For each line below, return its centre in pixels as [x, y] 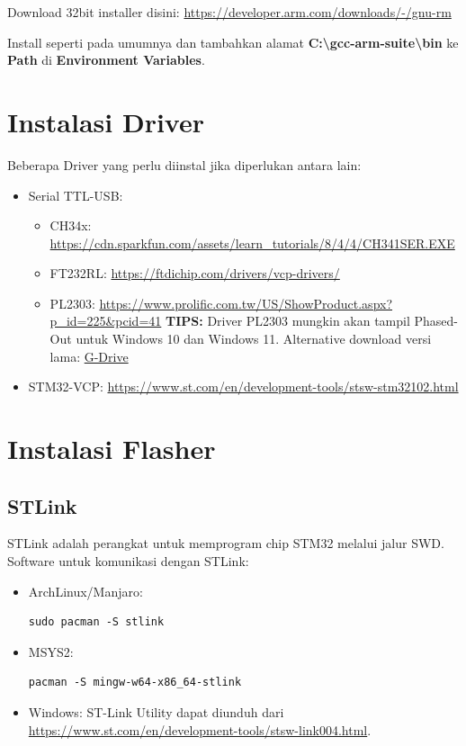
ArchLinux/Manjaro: [85, 591]
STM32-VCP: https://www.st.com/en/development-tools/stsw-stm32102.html [243, 386]
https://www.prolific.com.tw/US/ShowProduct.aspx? [246, 303]
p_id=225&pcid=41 [106, 321]
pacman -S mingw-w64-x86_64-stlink [135, 683]
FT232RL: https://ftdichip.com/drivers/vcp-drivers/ [195, 273]
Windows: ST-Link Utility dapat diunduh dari [156, 711]
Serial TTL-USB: [76, 195]
